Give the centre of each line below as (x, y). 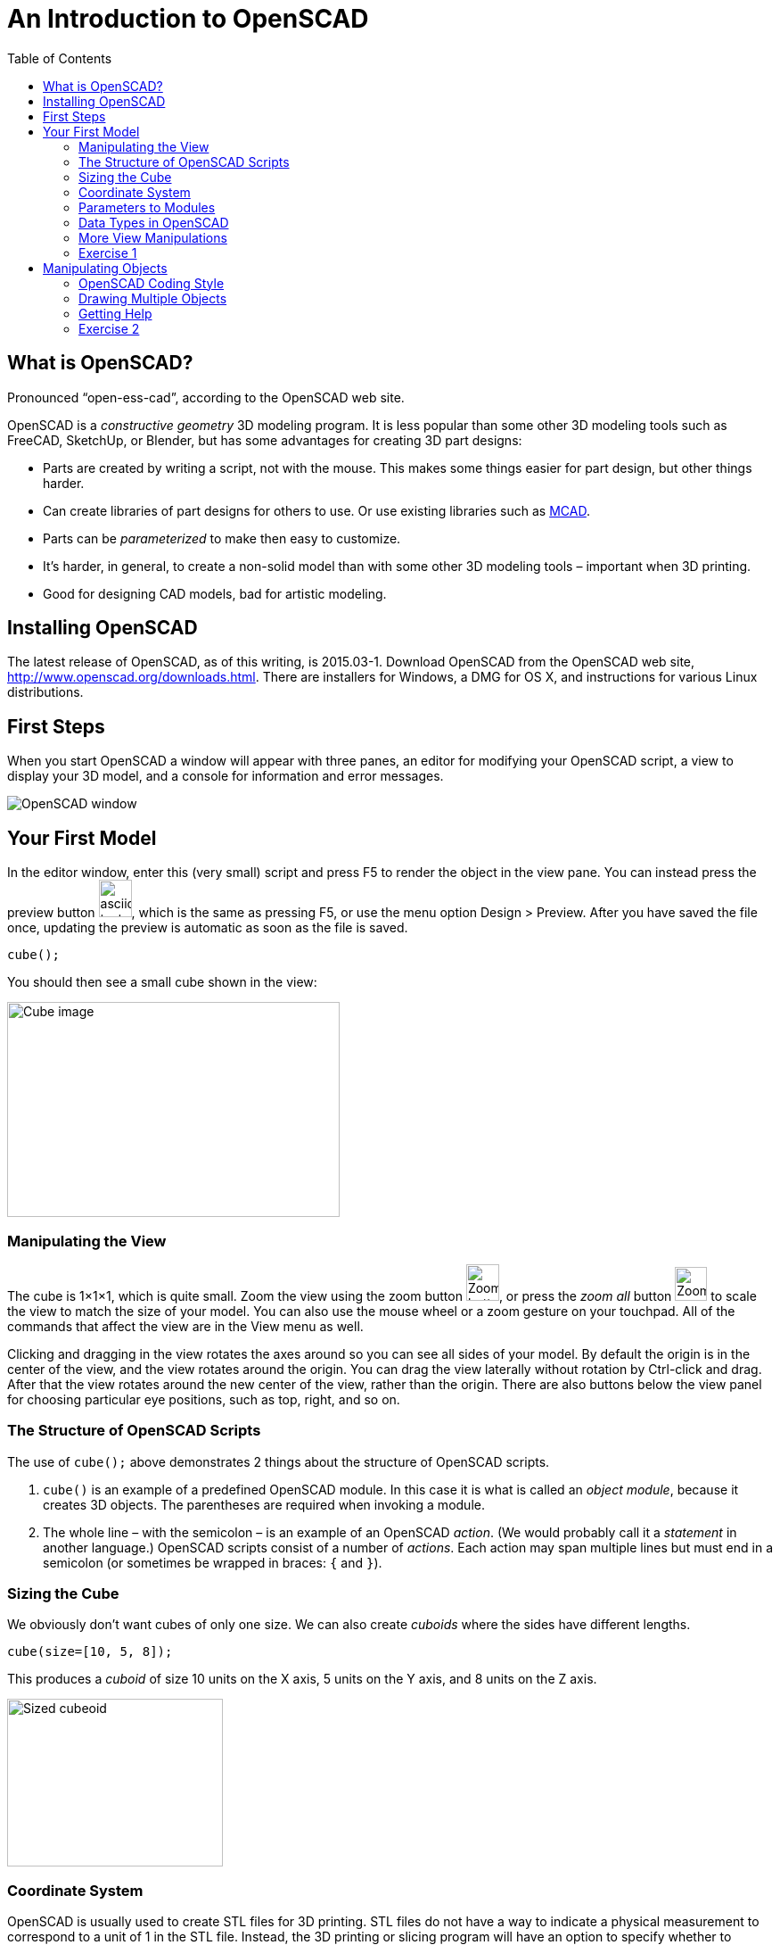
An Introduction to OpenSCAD (188, 19)
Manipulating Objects (105, 268)
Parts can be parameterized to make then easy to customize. (222, 538)
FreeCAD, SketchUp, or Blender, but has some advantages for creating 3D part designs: (265, 440)
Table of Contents (60, 58)
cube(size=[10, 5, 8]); (90, 1652)
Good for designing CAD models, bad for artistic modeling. (215, 593)
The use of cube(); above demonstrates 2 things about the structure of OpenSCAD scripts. (279, 1461)
